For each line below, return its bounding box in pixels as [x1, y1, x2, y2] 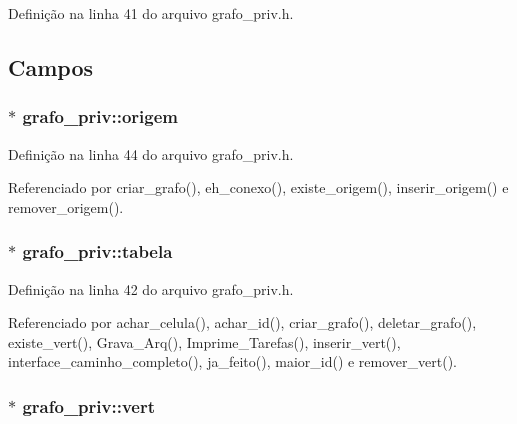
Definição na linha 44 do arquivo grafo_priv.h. [8, 143, 294, 164]
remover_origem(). [8, 196, 124, 217]
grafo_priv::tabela [22, 239, 173, 264]
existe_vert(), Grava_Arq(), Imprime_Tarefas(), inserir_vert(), [8, 331, 401, 352]
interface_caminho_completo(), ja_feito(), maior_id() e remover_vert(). [8, 351, 457, 372]
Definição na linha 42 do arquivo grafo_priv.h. [8, 278, 294, 299]
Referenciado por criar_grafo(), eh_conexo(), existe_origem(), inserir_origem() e [8, 177, 509, 198]
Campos [8, 51, 94, 82]
